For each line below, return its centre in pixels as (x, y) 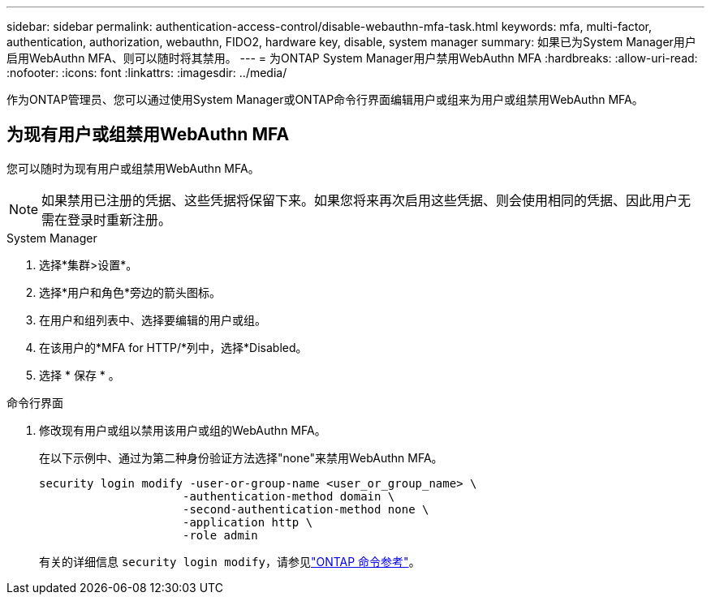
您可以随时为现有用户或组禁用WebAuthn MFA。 (133, 168)
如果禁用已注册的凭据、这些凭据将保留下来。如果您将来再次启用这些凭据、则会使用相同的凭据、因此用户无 (366, 200)
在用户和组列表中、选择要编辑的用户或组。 (153, 320)
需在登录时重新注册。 (107, 219)
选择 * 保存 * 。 (80, 375)
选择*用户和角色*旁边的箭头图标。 (130, 292)
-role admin (220, 535)
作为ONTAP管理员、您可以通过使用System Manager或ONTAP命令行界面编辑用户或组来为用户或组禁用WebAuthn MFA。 (325, 99)
